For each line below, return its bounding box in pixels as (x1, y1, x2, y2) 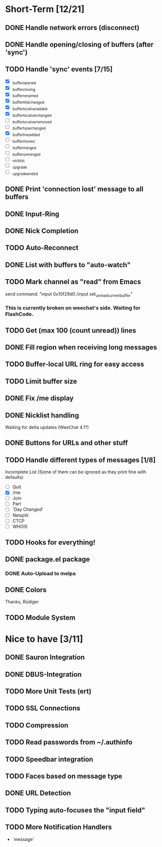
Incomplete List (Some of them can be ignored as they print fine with (5, 469, 146, 475)
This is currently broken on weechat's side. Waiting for (5, 305, 141, 312)
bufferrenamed (12, 93, 38, 98)
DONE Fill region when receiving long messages (5, 343, 157, 352)
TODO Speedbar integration (5, 755, 94, 764)
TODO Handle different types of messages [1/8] (5, 455, 156, 464)
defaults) (5, 474, 24, 480)
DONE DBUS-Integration (5, 670, 82, 679)
